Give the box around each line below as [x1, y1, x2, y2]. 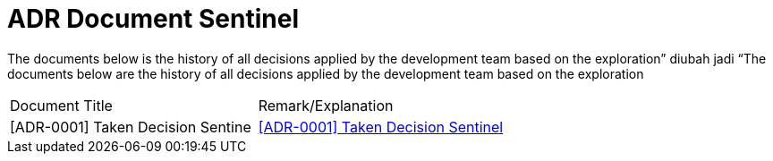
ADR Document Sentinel [7, 4, 299, 34]
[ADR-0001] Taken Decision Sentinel [258, 117, 504, 136]
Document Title [10, 96, 113, 114]
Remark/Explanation [258, 96, 394, 114]
